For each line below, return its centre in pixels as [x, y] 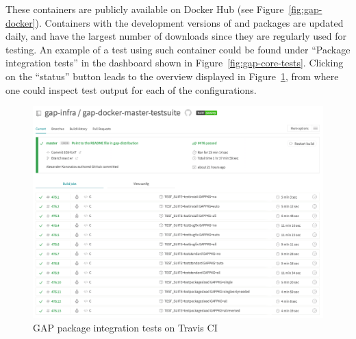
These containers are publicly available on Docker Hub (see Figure [145, 9]
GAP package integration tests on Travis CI [125, 328]
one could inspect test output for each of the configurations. [131, 89]
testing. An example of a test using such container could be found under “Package [178, 49]
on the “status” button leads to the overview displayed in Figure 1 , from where [172, 76]
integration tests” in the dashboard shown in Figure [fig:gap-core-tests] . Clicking [175, 63]
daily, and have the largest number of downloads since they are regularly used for [176, 36]
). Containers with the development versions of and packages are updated [189, 22]
